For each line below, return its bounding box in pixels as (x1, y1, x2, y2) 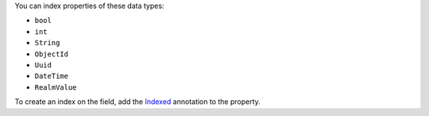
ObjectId (34, 49, 69, 59)
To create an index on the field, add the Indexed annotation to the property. (14, 97, 261, 106)
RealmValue (34, 83, 77, 91)
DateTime (34, 72, 69, 81)
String (34, 38, 60, 48)
